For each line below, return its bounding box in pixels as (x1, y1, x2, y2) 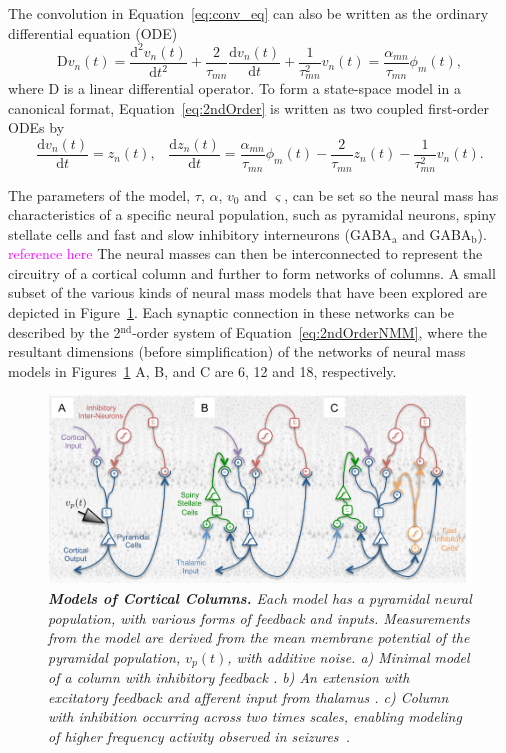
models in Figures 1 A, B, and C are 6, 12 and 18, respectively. (8, 360, 397, 381)
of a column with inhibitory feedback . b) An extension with (48, 667, 410, 688)
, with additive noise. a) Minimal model (227, 646, 470, 667)
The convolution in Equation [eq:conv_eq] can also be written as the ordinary (8, 3, 489, 23)
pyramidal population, (48, 646, 181, 667)
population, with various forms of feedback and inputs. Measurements (48, 607, 470, 628)
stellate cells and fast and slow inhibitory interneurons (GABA (8, 223, 392, 244)
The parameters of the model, (8, 184, 191, 205)
